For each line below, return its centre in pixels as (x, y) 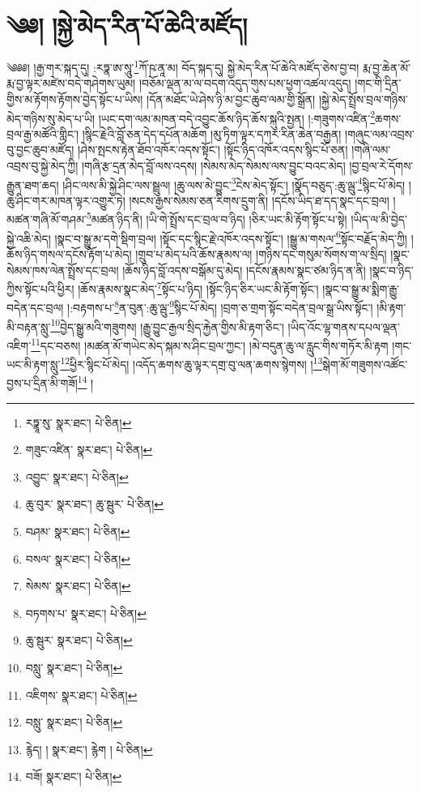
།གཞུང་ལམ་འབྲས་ (380, 133)
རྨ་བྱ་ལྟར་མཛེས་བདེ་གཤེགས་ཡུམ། (71, 83)
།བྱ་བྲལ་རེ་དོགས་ (381, 165)
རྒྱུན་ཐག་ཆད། (33, 184)
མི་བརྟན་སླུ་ (29, 326)
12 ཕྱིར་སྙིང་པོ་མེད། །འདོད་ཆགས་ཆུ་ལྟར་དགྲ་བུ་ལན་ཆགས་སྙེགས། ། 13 (191, 363)
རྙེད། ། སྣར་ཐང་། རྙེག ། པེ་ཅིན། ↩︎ (89, 749)
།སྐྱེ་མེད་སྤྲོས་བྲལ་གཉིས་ (363, 99)
